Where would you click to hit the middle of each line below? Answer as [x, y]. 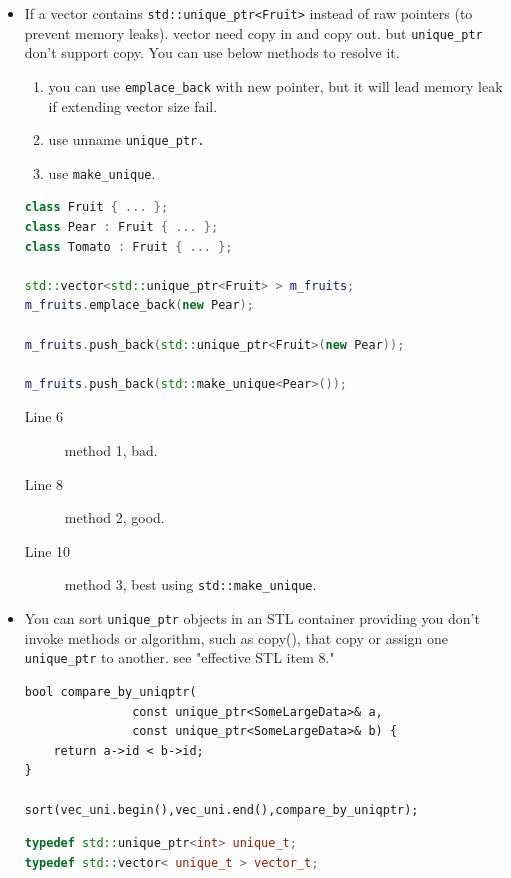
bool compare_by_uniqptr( [110, 691]
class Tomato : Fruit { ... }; [128, 246]
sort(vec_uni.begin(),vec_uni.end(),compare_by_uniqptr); [221, 809]
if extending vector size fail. [133, 105]
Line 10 [47, 550]
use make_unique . [102, 172]
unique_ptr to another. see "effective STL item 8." [179, 657]
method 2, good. [114, 517]
